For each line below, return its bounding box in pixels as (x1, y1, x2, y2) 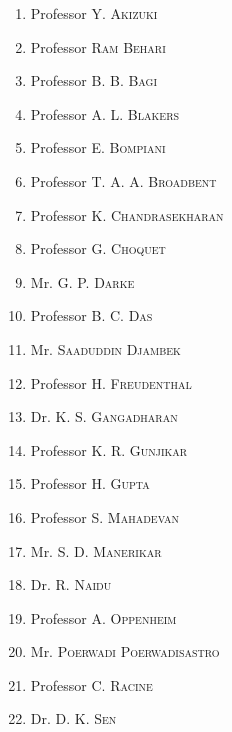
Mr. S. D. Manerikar (30, 540, 162, 561)
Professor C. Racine (30, 674, 153, 695)
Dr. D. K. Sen (30, 708, 117, 729)
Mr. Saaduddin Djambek (30, 338, 181, 359)
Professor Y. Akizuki (30, 3, 158, 23)
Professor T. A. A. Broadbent (30, 170, 217, 191)
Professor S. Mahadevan (30, 506, 180, 527)
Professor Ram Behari (30, 36, 166, 57)
